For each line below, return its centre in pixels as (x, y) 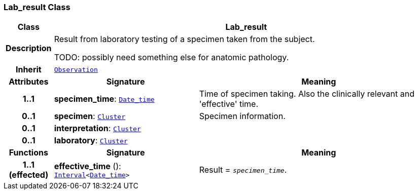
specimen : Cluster (90, 116)
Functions (28, 153)
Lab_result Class (37, 7)
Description (29, 48)
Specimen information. (242, 116)
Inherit (28, 70)
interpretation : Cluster (97, 128)
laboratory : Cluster (91, 141)
